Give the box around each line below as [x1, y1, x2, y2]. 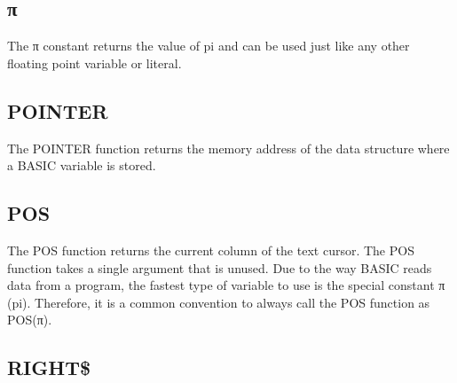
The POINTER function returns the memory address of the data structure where [7, 138, 450, 157]
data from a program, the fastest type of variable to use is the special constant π [7, 276, 445, 294]
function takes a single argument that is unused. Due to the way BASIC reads [7, 258, 432, 277]
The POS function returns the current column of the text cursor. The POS [7, 240, 414, 259]
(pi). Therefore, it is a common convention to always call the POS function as [7, 293, 430, 311]
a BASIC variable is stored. [7, 156, 156, 175]
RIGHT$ [7, 354, 91, 381]
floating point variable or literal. [7, 53, 182, 72]
